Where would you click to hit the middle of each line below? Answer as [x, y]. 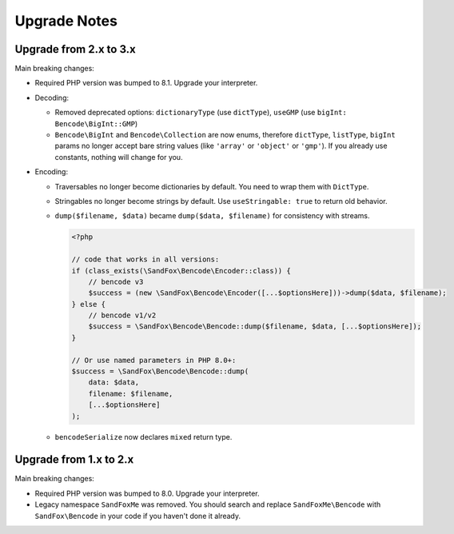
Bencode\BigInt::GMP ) [96, 123]
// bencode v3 [116, 281]
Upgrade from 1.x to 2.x [74, 460]
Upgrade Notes [66, 21]
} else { [89, 304]
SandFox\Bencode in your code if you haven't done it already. [138, 516]
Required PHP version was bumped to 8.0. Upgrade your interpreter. [147, 493]
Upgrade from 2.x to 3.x [75, 49]
